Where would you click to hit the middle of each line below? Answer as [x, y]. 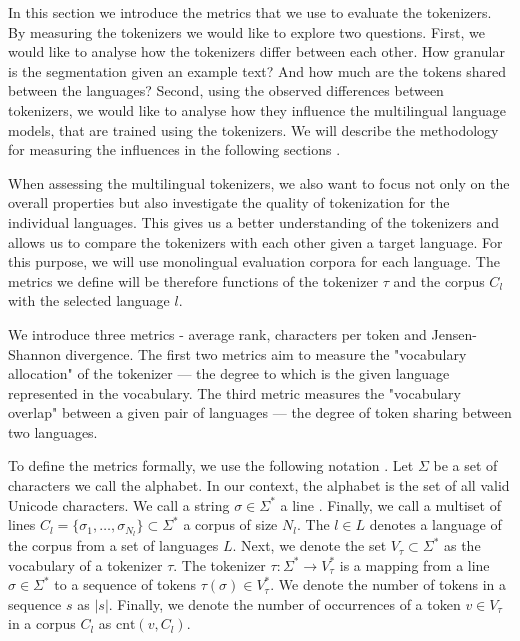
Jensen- [454, 333]
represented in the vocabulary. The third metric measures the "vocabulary [234, 392]
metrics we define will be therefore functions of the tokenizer [193, 280]
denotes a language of [435, 524]
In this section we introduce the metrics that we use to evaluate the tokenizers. [250, 12]
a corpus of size [230, 524]
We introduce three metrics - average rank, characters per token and [217, 333]
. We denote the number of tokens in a [388, 584]
